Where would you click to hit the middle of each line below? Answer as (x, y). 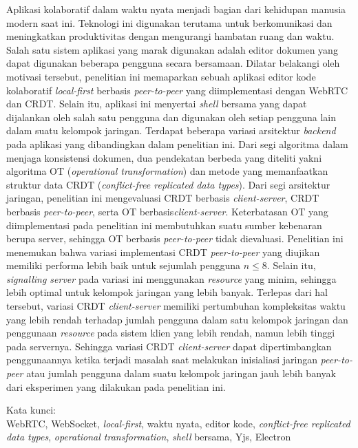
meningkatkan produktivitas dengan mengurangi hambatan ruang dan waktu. (170, 36)
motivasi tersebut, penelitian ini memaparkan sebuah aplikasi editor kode (161, 76)
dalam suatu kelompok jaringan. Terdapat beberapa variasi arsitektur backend (171, 130)
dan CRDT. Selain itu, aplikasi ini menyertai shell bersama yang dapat (157, 104)
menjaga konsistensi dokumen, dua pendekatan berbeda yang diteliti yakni (164, 157)
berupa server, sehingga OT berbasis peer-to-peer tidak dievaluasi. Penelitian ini (175, 238)
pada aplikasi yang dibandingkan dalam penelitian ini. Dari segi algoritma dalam (177, 143)
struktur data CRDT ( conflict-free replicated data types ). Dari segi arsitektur (168, 184)
